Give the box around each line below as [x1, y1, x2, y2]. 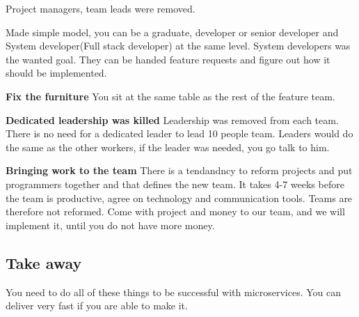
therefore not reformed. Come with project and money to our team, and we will [6, 204, 345, 219]
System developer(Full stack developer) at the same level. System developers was [6, 38, 351, 53]
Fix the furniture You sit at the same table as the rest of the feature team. [6, 88, 335, 103]
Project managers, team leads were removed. [6, 1, 196, 15]
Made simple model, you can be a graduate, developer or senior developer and [6, 24, 339, 39]
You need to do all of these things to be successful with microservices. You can [6, 284, 342, 299]
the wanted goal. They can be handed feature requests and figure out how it [6, 52, 330, 66]
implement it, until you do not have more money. [6, 217, 215, 232]
